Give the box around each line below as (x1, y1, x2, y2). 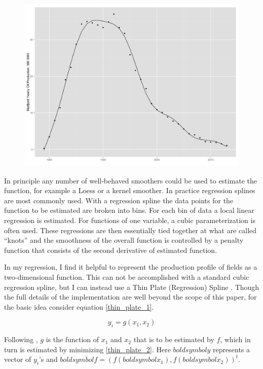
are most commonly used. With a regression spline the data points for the (4, 195, 234, 205)
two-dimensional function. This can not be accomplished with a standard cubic (4, 272, 249, 282)
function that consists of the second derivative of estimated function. (4, 244, 217, 255)
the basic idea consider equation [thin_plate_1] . (4, 301, 154, 312)
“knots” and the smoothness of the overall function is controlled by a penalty (4, 235, 244, 245)
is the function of (46, 334, 99, 345)
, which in (220, 334, 251, 345)
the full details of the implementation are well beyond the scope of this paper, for (4, 291, 257, 302)
